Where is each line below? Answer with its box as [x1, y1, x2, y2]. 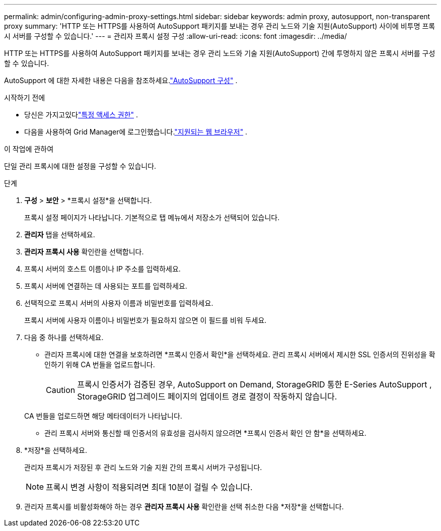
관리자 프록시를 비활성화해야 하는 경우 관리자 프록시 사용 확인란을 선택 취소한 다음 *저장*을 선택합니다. [24, 502, 344, 511]
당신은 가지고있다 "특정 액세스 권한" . [24, 110, 138, 119]
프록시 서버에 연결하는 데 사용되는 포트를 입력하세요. [24, 282, 187, 290]
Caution [46, 385, 76, 395]
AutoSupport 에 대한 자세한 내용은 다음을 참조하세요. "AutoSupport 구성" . [4, 76, 238, 85]
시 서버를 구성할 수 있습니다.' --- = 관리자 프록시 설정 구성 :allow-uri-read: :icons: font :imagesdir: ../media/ [4, 32, 347, 40]
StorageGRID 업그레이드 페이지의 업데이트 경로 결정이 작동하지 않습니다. [77, 391, 337, 402]
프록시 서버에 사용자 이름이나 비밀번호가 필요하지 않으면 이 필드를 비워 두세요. [24, 316, 267, 324]
